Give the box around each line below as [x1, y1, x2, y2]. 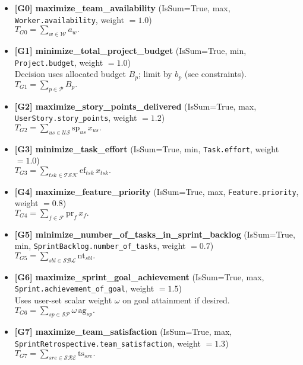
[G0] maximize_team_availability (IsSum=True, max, [14, 2, 231, 14]
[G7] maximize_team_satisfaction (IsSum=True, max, [14, 325, 232, 338]
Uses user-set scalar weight [14, 293, 112, 306]
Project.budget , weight [14, 56, 103, 68]
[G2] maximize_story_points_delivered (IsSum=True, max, [14, 100, 257, 112]
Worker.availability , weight [14, 13, 125, 25]
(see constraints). [184, 68, 247, 80]
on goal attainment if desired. [122, 293, 230, 306]
